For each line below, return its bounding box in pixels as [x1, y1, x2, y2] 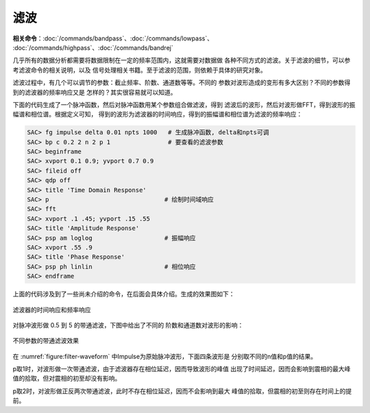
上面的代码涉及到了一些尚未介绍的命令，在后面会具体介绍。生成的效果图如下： [12, 290, 235, 298]
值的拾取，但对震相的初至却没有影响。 [12, 374, 121, 383]
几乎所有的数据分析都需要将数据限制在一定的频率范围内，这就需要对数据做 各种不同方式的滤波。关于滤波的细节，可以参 [12, 56, 351, 64]
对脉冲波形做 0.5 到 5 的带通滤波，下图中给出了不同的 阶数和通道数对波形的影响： [12, 321, 244, 329]
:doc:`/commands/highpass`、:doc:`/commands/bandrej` [12, 43, 174, 51]
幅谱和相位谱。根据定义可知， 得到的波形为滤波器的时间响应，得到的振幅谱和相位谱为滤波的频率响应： [12, 110, 303, 118]
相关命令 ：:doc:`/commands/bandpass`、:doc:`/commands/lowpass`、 [12, 34, 214, 42]
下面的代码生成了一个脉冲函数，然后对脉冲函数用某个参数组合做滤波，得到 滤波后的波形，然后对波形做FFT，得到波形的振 [12, 100, 356, 109]
